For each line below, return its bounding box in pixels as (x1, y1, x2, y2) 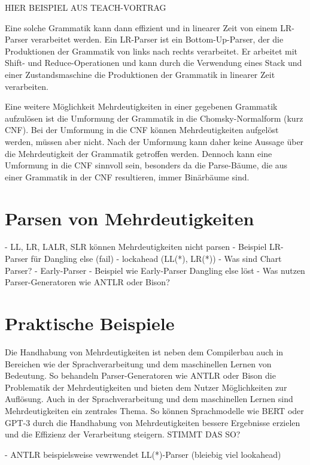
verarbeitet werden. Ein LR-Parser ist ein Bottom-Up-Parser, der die (31, 33, 284, 46)
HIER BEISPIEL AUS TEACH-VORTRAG (5, 1, 166, 13)
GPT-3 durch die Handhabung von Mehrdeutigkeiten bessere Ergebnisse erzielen (5, 416, 300, 428)
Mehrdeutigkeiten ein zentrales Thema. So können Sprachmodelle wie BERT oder (5, 404, 304, 416)
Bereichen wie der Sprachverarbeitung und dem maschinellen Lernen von (5, 357, 272, 370)
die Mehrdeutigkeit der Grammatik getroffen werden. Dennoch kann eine (5, 147, 272, 159)
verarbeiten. (5, 80, 48, 92)
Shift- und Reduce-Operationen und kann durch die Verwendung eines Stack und (5, 56, 302, 69)
